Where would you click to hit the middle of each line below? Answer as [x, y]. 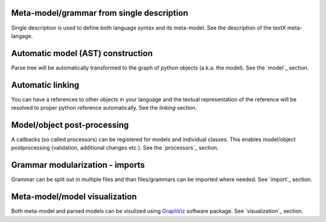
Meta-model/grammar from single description [100, 13]
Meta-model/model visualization [74, 197]
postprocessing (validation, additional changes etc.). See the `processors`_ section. [115, 148]
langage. [22, 36]
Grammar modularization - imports [78, 165]
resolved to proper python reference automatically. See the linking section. [104, 108]
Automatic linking [45, 85]
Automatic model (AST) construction [82, 53]
